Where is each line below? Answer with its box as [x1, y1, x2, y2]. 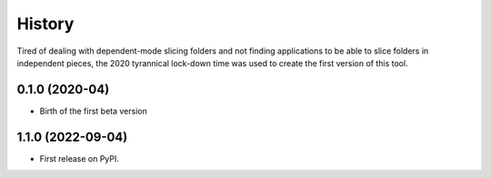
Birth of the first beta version [39, 105, 147, 116]
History [16, 14, 75, 34]
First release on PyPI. [39, 153, 120, 163]
